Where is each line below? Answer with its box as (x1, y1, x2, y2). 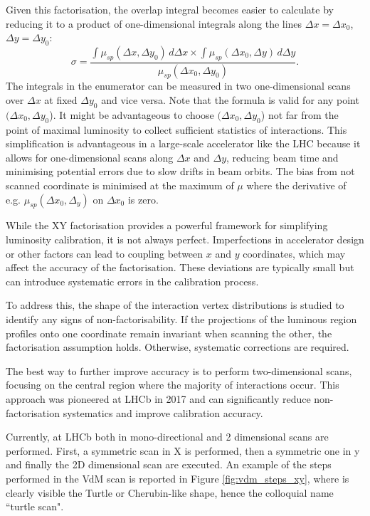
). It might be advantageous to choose (49, 107, 214, 122)
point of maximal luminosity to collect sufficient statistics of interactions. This (6, 122, 347, 137)
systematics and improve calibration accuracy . (63, 405, 263, 420)
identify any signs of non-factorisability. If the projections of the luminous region (6, 311, 357, 326)
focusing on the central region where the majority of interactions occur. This (6, 377, 339, 392)
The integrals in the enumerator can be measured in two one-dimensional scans (6, 78, 351, 93)
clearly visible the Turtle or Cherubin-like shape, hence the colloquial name (6, 485, 334, 500)
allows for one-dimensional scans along (6, 149, 174, 164)
